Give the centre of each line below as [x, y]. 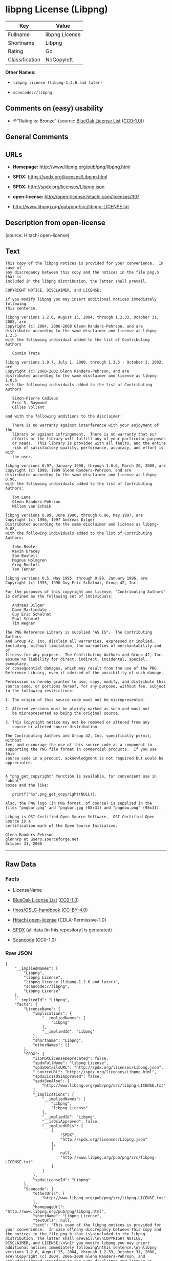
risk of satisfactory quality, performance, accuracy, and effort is [88, 448]
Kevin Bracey [26, 551]
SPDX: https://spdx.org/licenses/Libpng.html [60, 176]
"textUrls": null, [52, 1220]
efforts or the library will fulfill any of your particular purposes [89, 439]
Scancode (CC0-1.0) [34, 940]
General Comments [37, 137]
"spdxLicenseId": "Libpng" [61, 1180]
